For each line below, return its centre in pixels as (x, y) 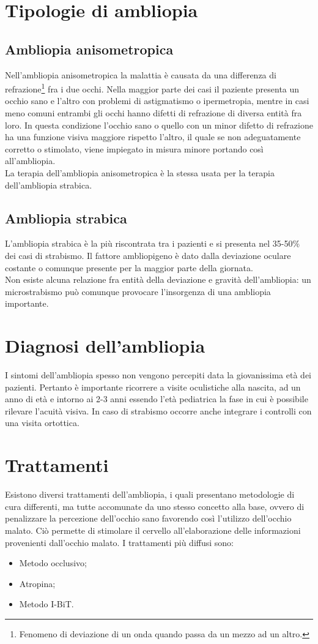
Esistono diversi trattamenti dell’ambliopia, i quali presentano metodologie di (150, 494)
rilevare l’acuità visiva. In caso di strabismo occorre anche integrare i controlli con (158, 410)
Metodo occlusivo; (53, 563)
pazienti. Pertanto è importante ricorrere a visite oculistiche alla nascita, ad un (153, 387)
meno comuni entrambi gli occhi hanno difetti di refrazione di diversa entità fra (153, 113)
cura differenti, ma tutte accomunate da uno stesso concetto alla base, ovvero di (155, 506)
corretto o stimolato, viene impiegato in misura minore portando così (134, 148)
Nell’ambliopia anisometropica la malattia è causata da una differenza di (141, 74)
